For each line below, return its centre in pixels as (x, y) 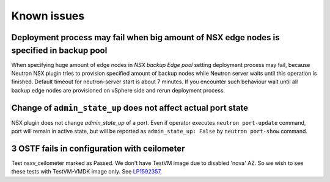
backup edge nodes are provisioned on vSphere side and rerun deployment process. (118, 90)
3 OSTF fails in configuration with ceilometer (98, 148)
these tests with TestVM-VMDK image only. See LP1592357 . (86, 172)
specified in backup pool (59, 50)
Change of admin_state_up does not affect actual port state (130, 107)
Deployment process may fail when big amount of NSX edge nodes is (146, 37)
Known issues (48, 16)
